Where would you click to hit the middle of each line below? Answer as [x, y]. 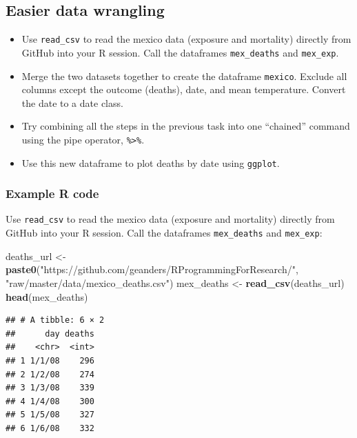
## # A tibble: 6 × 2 [55, 320]
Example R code [52, 193]
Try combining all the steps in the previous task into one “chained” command [186, 126]
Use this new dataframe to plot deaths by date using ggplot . [151, 162]
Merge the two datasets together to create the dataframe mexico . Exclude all [184, 76]
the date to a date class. [72, 102]
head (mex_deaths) [47, 296]
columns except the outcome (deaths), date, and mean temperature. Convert [184, 89]
